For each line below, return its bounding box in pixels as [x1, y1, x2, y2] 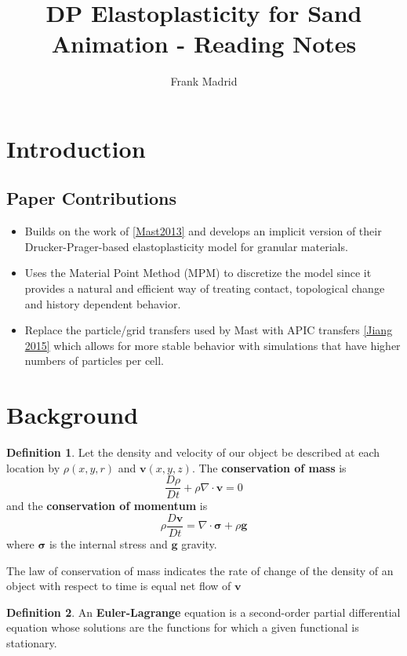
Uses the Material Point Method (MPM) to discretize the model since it [24, 264, 372, 281]
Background [6, 399, 139, 431]
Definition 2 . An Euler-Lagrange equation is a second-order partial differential [6, 603, 401, 620]
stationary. [6, 635, 57, 651]
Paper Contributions [6, 186, 176, 210]
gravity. [181, 536, 217, 552]
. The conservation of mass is [191, 459, 347, 476]
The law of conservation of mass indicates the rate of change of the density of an [6, 562, 394, 578]
